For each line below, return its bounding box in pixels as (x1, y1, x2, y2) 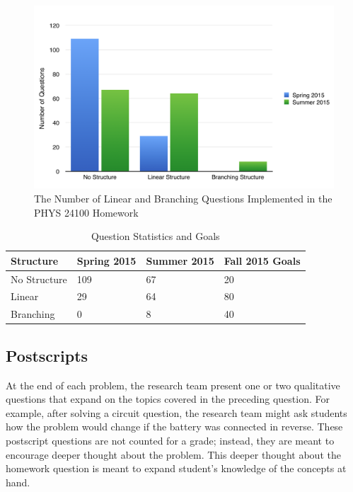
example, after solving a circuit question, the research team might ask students (6, 405, 347, 420)
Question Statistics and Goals (91, 229, 220, 244)
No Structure (11, 271, 67, 286)
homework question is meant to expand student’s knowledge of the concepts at (6, 461, 347, 476)
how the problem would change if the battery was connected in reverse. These (6, 419, 343, 434)
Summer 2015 (146, 253, 214, 268)
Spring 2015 (76, 253, 137, 268)
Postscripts (6, 344, 88, 366)
